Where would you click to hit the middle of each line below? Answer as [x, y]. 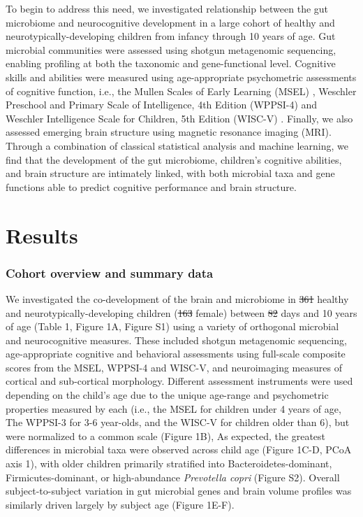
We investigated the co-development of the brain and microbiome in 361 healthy [177, 298]
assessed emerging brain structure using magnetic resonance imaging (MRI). [169, 132]
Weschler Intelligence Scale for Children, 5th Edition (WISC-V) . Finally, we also [179, 118]
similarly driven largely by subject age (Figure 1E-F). [120, 504]
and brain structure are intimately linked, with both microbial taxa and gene [170, 173]
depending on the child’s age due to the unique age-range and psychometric [167, 395]
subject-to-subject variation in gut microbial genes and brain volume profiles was [179, 491]
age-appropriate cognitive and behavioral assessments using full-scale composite [176, 354]
